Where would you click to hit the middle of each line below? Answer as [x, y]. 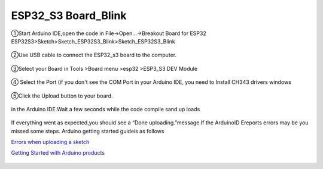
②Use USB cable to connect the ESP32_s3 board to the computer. [94, 55]
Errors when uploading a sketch [50, 142]
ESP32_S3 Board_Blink [69, 15]
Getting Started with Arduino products [58, 153]
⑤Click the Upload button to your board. [62, 96]
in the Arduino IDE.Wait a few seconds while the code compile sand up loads [106, 109]
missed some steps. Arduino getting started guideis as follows [88, 131]
